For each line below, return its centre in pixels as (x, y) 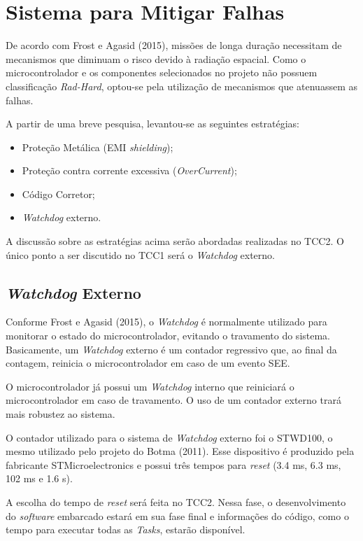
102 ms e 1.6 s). (39, 478)
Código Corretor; (58, 194)
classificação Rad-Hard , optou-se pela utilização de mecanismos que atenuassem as (181, 86)
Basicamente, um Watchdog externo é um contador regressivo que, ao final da (171, 349)
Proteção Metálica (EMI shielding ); (98, 147)
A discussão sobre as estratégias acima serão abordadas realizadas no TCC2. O (175, 241)
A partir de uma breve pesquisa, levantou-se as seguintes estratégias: (152, 124)
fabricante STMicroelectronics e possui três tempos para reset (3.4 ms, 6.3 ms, (173, 464)
